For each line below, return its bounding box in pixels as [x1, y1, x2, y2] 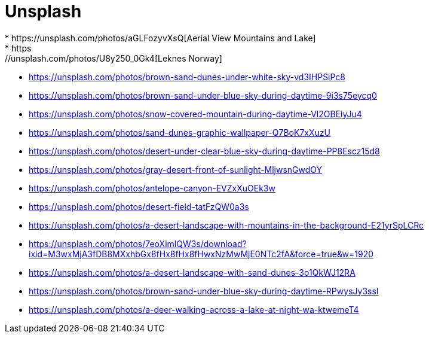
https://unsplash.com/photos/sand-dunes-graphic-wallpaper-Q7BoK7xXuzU [29, 127, 330, 138]
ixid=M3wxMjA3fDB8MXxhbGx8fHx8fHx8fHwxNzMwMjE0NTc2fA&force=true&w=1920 [29, 248, 374, 259]
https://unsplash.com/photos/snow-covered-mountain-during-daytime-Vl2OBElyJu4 [29, 108, 362, 119]
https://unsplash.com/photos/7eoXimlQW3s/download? [29, 238, 247, 249]
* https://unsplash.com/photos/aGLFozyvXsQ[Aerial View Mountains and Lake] [5, 32, 316, 43]
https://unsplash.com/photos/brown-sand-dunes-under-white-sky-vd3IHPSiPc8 [29, 71, 346, 82]
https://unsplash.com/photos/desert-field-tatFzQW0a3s [29, 201, 249, 212]
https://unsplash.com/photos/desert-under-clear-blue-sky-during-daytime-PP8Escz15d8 [29, 145, 380, 156]
